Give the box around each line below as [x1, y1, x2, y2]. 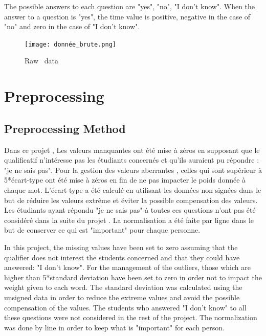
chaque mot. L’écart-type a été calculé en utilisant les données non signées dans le [4, 184, 261, 195]
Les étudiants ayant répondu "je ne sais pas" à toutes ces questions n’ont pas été [4, 205, 256, 215]
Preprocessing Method [4, 120, 126, 136]
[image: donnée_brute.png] [25, 40, 116, 48]
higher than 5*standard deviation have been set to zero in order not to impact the [4, 272, 262, 282]
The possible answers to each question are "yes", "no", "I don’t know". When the [4, 1, 255, 11]
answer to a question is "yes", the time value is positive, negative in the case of [4, 11, 251, 21]
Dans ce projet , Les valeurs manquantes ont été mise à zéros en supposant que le [4, 144, 260, 155]
